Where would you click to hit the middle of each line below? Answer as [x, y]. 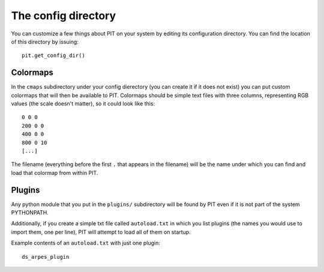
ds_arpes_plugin [46, 257]
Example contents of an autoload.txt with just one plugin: [85, 243]
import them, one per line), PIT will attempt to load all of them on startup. [101, 232]
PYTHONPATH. [30, 213]
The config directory [64, 16]
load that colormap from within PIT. [55, 173]
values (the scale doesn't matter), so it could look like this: [83, 104]
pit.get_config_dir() [53, 56]
